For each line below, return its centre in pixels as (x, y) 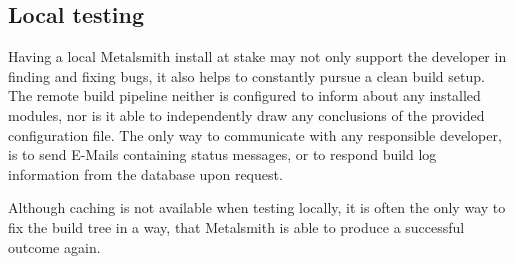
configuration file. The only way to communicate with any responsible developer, (255, 134)
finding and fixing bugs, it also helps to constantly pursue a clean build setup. (246, 75)
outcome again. (54, 246)
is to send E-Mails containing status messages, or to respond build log (222, 154)
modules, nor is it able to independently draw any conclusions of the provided (246, 114)
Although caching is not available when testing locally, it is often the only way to (257, 207)
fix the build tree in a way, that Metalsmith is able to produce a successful (236, 226)
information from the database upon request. (145, 173)
